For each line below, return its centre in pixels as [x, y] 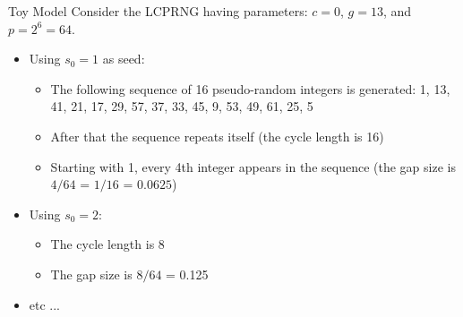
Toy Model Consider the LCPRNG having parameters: [158, 11]
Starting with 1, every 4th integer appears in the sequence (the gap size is [253, 166]
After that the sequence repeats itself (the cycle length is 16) [217, 136]
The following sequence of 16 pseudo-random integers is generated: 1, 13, [250, 88]
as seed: [124, 59]
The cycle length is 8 [107, 244]
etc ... [45, 304]
